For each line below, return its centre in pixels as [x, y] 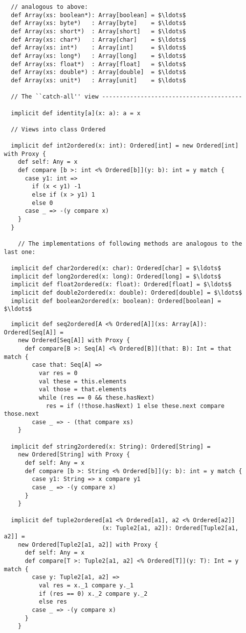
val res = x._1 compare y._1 [86, 585]
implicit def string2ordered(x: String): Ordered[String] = [111, 446]
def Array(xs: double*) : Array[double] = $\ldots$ [99, 72]
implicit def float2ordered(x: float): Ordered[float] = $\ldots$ [121, 285]
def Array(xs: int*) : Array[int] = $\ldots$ [99, 48]
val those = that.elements [83, 390]
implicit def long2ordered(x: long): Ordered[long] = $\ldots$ [116, 276]
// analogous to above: [49, 7]
